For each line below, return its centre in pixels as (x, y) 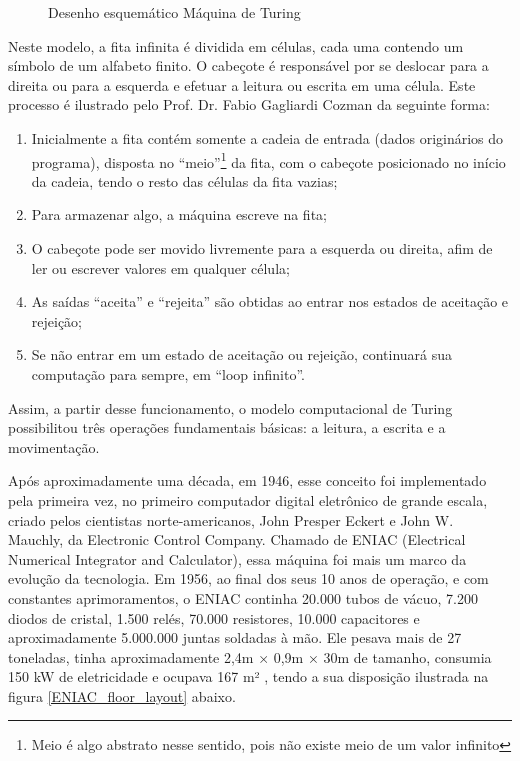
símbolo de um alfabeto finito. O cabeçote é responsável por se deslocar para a (248, 65)
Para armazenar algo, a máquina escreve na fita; (179, 214)
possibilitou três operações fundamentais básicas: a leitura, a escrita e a (227, 427)
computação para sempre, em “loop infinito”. (168, 373)
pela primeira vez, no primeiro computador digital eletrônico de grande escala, (248, 499)
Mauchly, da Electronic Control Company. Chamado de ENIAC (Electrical (237, 539)
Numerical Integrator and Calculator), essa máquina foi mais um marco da (237, 558)
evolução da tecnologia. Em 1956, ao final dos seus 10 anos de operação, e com (248, 578)
